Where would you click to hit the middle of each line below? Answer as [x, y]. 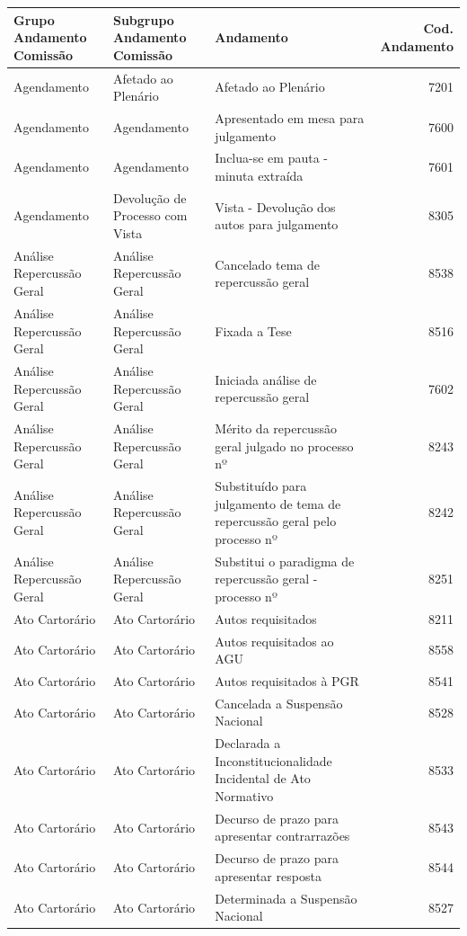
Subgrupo [143, 19]
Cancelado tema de [267, 264]
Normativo [244, 796]
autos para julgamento [277, 224]
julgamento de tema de [278, 503]
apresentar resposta [268, 875]
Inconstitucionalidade [273, 760]
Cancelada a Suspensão [279, 703]
